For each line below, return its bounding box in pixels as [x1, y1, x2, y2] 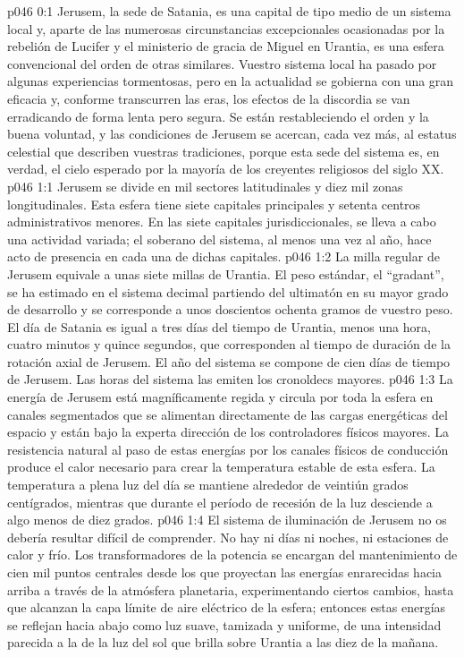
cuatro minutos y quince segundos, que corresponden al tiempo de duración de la [7, 335, 451, 354]
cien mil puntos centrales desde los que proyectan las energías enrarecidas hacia [7, 563, 443, 581]
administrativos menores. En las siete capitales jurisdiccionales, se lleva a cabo [7, 212, 436, 231]
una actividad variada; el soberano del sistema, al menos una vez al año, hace [7, 229, 432, 248]
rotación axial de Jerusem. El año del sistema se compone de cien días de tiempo [7, 352, 451, 371]
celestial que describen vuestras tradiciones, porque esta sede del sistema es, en [7, 141, 440, 160]
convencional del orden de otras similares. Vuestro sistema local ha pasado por [7, 54, 437, 73]
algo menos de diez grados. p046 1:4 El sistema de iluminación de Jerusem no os [7, 510, 447, 529]
